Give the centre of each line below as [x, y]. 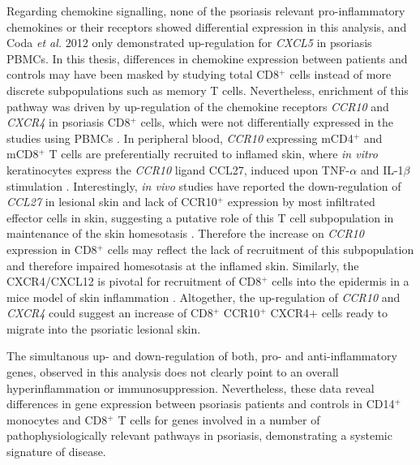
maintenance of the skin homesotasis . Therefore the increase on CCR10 [185, 233]
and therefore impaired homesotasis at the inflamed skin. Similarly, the [183, 265]
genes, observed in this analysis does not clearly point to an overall [173, 372]
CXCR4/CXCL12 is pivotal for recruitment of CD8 [134, 281]
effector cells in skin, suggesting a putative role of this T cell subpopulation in [200, 217]
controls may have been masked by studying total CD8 [143, 74]
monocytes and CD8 [57, 419]
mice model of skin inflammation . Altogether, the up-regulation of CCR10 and [204, 297]
